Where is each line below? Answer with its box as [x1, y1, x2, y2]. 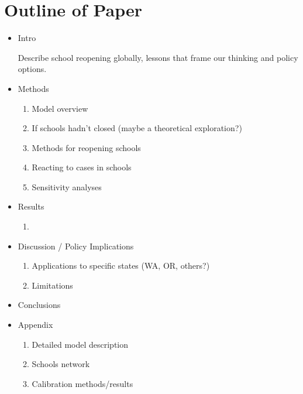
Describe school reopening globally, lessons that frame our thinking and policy [18, 51, 298, 63]
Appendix [18, 318, 53, 331]
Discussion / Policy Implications [18, 239, 134, 252]
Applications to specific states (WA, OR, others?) [32, 259, 210, 272]
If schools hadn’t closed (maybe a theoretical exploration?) [32, 122, 242, 134]
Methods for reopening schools [32, 141, 141, 153]
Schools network [32, 358, 90, 370]
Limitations [32, 279, 73, 291]
